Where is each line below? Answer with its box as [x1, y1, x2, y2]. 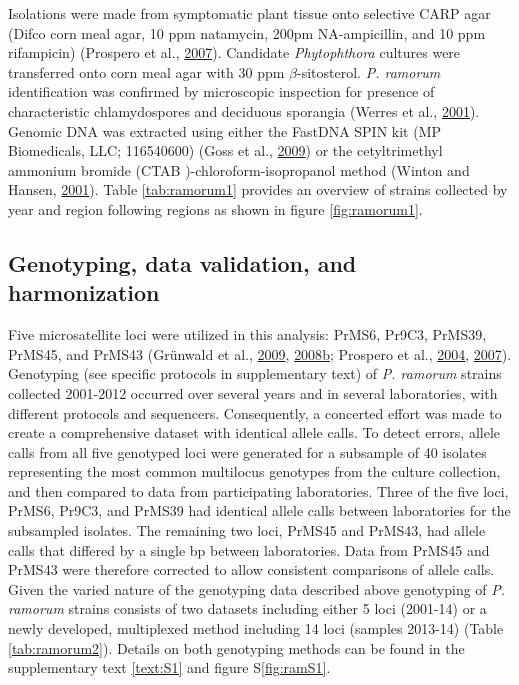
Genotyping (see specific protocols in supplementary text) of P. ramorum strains [8, 363, 502, 384]
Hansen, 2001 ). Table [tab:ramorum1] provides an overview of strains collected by [8, 179, 508, 200]
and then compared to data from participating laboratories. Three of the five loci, [8, 480, 509, 501]
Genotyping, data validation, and [8, 247, 357, 278]
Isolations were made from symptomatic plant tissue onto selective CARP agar [8, 3, 491, 23]
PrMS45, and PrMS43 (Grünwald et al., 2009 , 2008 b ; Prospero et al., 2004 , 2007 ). [8, 343, 512, 364]
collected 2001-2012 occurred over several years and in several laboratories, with [8, 382, 498, 403]
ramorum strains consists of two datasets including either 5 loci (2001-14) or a [8, 598, 487, 619]
